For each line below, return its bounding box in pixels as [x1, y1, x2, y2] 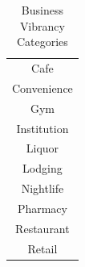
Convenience [12, 79, 73, 96]
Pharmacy [17, 199, 67, 216]
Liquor [26, 140, 59, 156]
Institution [16, 119, 69, 136]
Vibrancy [19, 17, 65, 34]
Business [21, 2, 63, 18]
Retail [27, 240, 58, 257]
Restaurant [15, 219, 70, 236]
